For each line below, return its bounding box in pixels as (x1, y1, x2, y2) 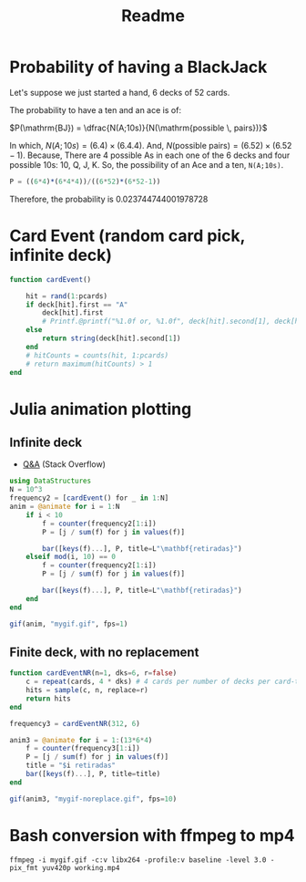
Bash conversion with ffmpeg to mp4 (9, 825, 296, 846)
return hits (25, 694, 71, 703)
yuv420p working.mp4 (42, 863, 120, 872)
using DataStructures (9, 476, 92, 486)
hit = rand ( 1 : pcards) (25, 291, 107, 301)
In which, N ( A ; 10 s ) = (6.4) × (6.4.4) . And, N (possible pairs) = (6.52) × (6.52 (9, 140, 292, 150)
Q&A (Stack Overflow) (22, 459, 107, 470)
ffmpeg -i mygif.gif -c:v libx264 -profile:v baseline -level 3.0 (9, 855, 267, 865)
